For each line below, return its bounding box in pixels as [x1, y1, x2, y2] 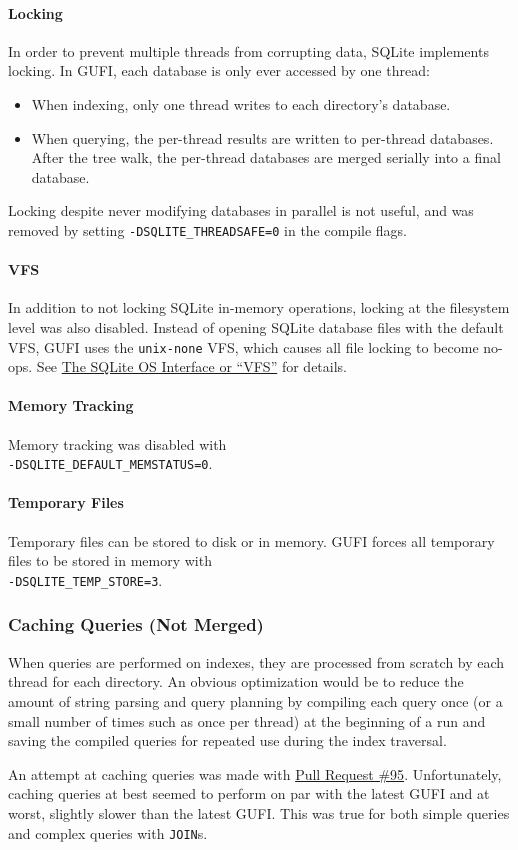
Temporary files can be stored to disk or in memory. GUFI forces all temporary [8, 530, 495, 551]
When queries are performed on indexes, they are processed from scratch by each [8, 651, 505, 672]
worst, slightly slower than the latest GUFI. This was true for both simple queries [8, 802, 510, 823]
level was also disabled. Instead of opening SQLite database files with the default [8, 317, 504, 337]
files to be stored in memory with [8, 550, 212, 571]
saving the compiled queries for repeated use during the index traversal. [8, 730, 447, 751]
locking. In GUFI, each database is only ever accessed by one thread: [8, 60, 430, 81]
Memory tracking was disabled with [8, 433, 227, 454]
